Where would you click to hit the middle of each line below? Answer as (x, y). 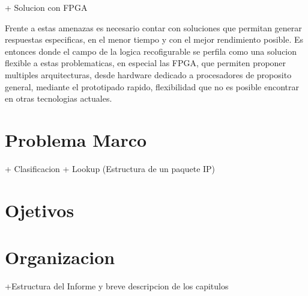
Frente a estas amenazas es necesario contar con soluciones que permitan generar (153, 27)
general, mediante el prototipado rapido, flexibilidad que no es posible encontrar (152, 86)
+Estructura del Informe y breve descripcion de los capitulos (117, 285)
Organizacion (60, 257)
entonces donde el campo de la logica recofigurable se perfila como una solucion (151, 51)
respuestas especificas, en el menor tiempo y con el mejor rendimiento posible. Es (154, 39)
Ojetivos (40, 210)
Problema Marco (76, 139)
